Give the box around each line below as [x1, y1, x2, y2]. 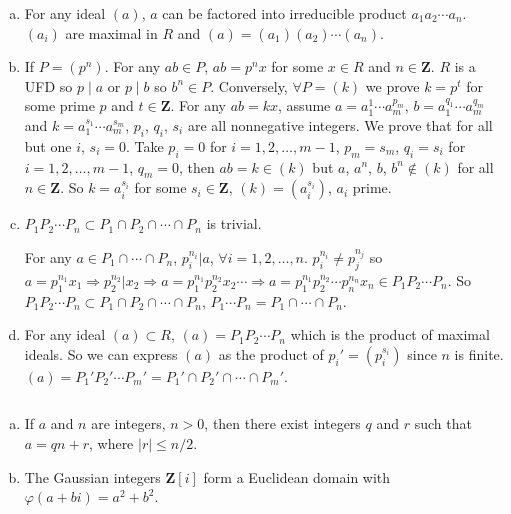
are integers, [91, 413, 166, 434]
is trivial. [206, 213, 262, 234]
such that [414, 413, 472, 434]
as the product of [218, 343, 324, 364]
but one [24, 135, 72, 156]
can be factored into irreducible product [162, 3, 407, 23]
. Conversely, [210, 75, 288, 96]
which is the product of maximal [290, 324, 490, 345]
